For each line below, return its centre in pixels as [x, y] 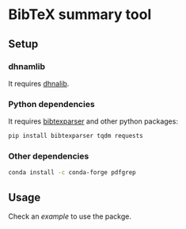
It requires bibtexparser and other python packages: [93, 121]
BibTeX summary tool [80, 15]
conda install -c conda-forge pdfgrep [72, 173]
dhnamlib [27, 67]
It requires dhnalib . [39, 83]
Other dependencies [49, 156]
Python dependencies [51, 104]
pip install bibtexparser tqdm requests [76, 136]
